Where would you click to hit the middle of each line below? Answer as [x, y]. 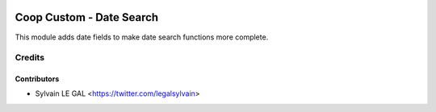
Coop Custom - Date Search [87, 17]
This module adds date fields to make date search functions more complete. [142, 37]
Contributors [37, 79]
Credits [29, 58]
